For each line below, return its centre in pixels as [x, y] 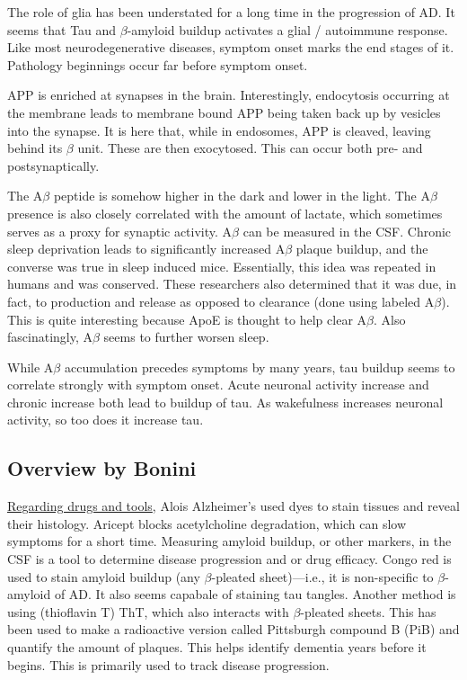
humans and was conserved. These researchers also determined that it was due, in [232, 284]
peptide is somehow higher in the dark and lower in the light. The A [242, 196]
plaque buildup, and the [362, 249]
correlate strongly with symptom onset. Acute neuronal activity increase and [218, 385]
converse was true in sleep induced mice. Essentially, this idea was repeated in [222, 266]
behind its [35, 148]
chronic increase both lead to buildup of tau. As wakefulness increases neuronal [225, 402]
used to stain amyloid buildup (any [104, 576]
